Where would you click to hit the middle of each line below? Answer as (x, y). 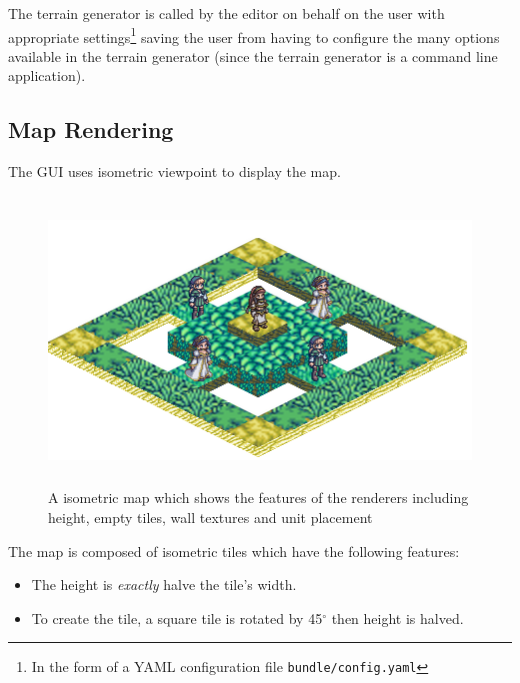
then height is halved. (397, 617)
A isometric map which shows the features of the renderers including (258, 497)
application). (47, 75)
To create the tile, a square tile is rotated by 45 (177, 617)
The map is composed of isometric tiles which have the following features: (234, 550)
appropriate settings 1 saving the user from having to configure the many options (254, 35)
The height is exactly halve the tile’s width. (164, 584)
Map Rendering (91, 129)
